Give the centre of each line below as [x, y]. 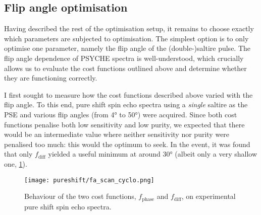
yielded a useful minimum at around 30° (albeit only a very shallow [153, 154]
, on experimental [208, 196]
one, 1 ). [16, 163]
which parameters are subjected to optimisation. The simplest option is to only [126, 38]
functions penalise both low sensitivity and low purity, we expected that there [124, 124]
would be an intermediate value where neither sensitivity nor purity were [117, 134]
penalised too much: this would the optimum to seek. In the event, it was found [127, 144]
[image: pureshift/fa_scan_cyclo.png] [89, 180]
